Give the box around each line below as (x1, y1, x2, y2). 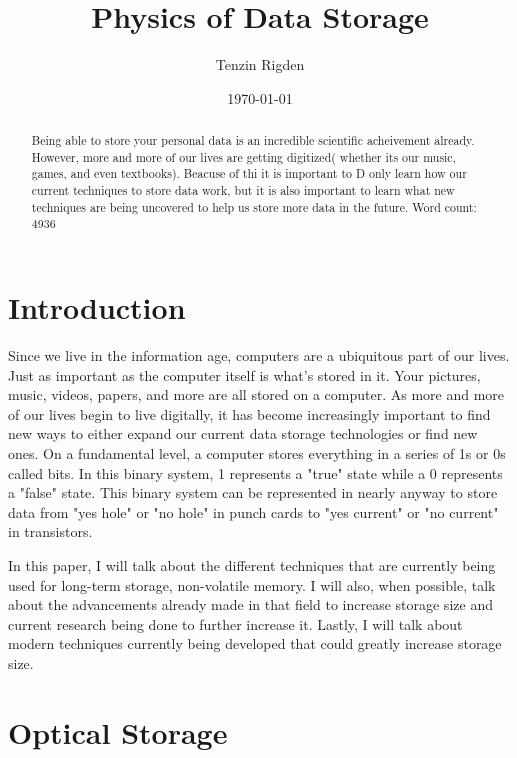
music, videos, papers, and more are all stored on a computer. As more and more (8, 384, 505, 405)
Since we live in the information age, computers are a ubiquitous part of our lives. (8, 344, 510, 365)
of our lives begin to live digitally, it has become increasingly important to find (8, 403, 491, 424)
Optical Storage (8, 711, 228, 752)
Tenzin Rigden (215, 54, 305, 75)
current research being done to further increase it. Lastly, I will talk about (8, 613, 463, 634)
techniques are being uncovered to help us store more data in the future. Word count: (31, 198, 477, 215)
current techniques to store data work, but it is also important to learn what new (31, 182, 455, 199)
